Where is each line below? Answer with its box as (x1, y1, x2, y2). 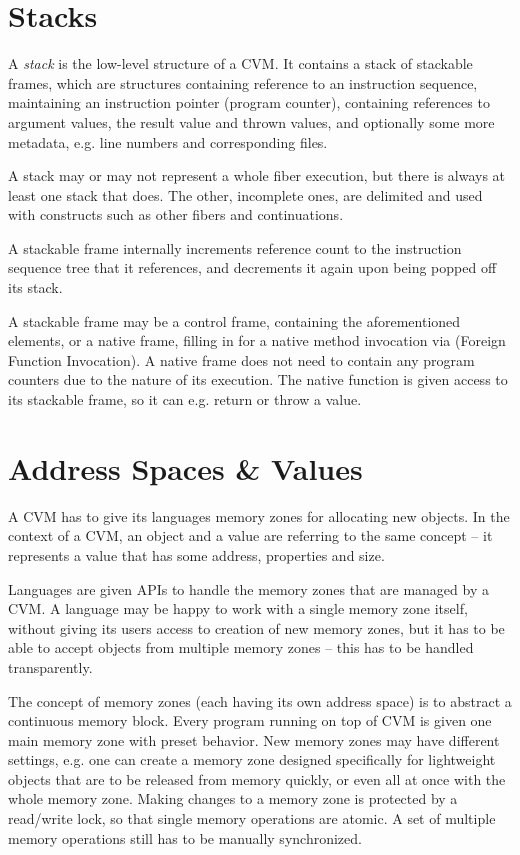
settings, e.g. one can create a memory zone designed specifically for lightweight (8, 749, 496, 770)
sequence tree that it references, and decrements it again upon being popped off (8, 257, 497, 278)
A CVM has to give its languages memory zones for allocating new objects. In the (8, 505, 510, 526)
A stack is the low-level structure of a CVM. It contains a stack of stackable (8, 53, 473, 74)
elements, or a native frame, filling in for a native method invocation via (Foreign (8, 330, 506, 351)
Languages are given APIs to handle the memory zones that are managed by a (8, 578, 489, 599)
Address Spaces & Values (8, 447, 363, 488)
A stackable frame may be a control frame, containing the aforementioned (8, 310, 461, 331)
